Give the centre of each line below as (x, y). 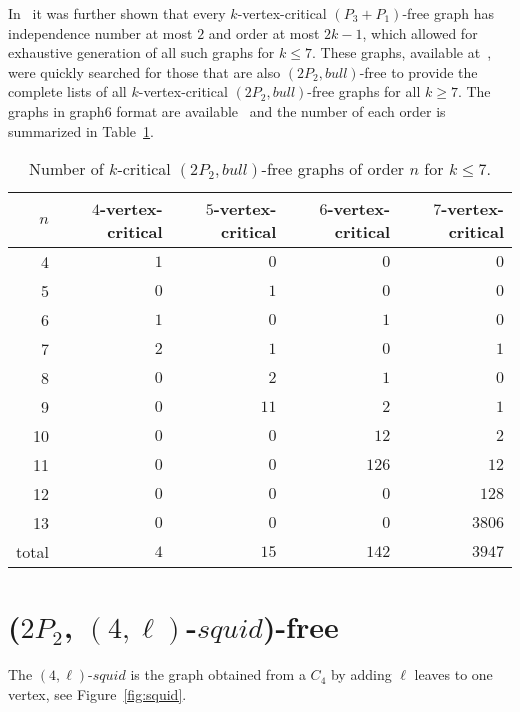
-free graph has (448, 13)
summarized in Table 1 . (81, 130)
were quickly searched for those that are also (144, 71)
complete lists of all (67, 91)
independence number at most (100, 32)
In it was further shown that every (117, 13)
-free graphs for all (364, 91)
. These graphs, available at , (401, 52)
